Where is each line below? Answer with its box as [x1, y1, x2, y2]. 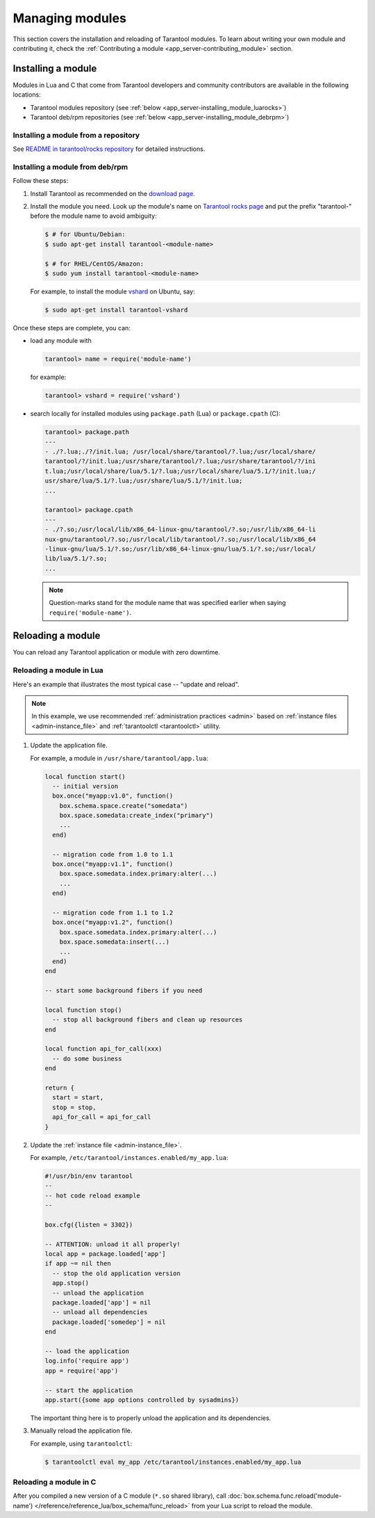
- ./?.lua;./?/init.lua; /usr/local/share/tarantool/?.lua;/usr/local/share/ [44, 448, 316, 455]
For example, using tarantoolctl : [30, 1439, 133, 1448]
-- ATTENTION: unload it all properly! [44, 1240, 181, 1248]
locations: [12, 90, 41, 99]
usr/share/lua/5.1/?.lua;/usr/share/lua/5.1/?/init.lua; [44, 477, 243, 485]
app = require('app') [44, 1366, 119, 1375]
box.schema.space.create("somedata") [59, 802, 188, 809]
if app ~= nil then [44, 1259, 111, 1268]
